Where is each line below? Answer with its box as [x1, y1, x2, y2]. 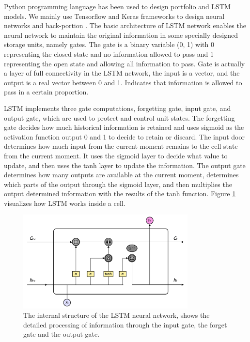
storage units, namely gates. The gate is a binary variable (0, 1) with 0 [4, 39, 215, 49]
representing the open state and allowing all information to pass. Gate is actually [4, 58, 245, 68]
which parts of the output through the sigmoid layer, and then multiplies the [4, 179, 232, 189]
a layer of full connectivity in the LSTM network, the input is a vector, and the [4, 68, 240, 78]
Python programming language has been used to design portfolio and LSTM [4, 1, 231, 11]
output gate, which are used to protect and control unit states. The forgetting [4, 112, 235, 123]
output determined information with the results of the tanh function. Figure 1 [4, 188, 236, 199]
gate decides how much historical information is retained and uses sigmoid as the [4, 122, 244, 132]
